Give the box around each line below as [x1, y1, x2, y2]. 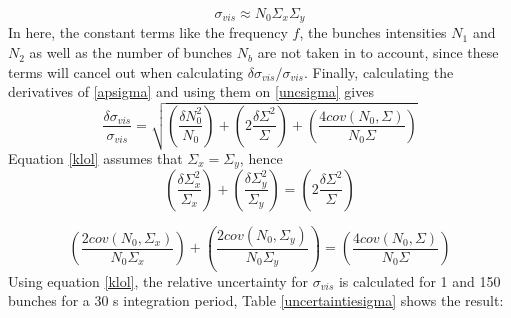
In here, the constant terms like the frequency [8, 22, 288, 43]
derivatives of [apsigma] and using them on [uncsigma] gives [8, 81, 374, 102]
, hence [239, 147, 283, 168]
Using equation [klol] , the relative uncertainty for [8, 270, 309, 291]
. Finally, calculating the [303, 61, 454, 82]
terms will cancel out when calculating [8, 61, 243, 82]
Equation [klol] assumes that [8, 147, 183, 168]
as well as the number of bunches [29, 42, 233, 63]
